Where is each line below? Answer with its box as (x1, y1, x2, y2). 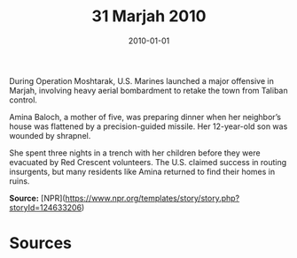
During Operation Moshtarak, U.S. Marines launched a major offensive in (9, 75, 275, 86)
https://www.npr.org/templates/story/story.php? (65, 193, 240, 203)
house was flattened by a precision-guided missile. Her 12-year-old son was (9, 121, 288, 132)
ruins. (9, 175, 30, 186)
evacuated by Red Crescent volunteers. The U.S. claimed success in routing (9, 156, 287, 167)
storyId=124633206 (9, 201, 82, 213)
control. (9, 95, 38, 105)
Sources (9, 233, 73, 254)
